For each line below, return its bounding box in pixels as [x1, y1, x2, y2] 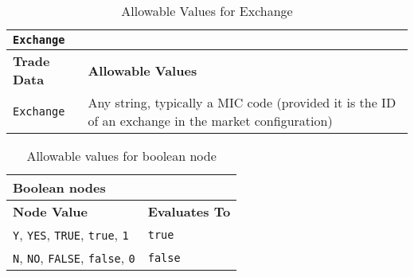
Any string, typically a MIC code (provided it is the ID [88, 93, 396, 111]
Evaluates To [147, 202, 231, 220]
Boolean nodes [13, 178, 106, 197]
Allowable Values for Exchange [121, 2, 293, 20]
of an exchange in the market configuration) [88, 111, 333, 130]
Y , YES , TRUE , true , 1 [13, 225, 129, 244]
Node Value [13, 202, 88, 220]
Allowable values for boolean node [26, 146, 217, 165]
